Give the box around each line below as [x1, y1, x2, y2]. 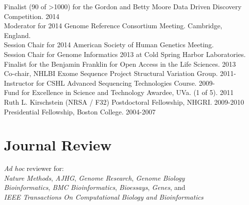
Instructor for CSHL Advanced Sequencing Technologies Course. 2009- [4, 77, 215, 88]
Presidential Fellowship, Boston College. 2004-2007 [4, 106, 156, 116]
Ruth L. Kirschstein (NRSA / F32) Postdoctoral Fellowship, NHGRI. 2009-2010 [4, 96, 244, 107]
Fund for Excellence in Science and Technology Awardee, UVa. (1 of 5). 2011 [4, 87, 234, 97]
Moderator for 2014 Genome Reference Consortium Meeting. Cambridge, [4, 20, 223, 31]
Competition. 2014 [4, 11, 60, 21]
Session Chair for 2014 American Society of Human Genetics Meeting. [4, 39, 214, 50]
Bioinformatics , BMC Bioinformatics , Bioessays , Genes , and [4, 182, 185, 192]
